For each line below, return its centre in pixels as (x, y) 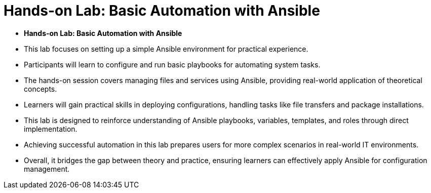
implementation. (51, 129)
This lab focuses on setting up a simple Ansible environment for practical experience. (166, 49)
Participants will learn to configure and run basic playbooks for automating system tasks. (172, 64)
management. (47, 169)
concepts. (41, 89)
